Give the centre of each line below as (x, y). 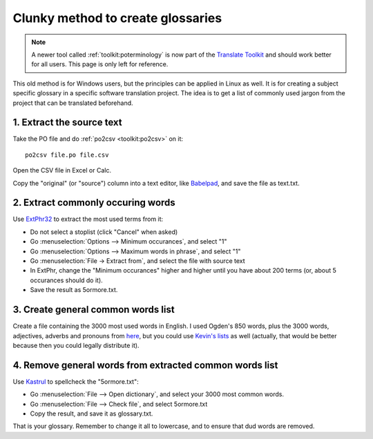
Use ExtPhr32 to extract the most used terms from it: (88, 219)
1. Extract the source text (67, 123)
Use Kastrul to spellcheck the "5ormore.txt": (76, 381)
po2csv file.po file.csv (67, 155)
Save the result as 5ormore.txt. (74, 290)
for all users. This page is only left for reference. (100, 64)
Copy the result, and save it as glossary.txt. (92, 413)
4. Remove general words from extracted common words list (145, 365)
